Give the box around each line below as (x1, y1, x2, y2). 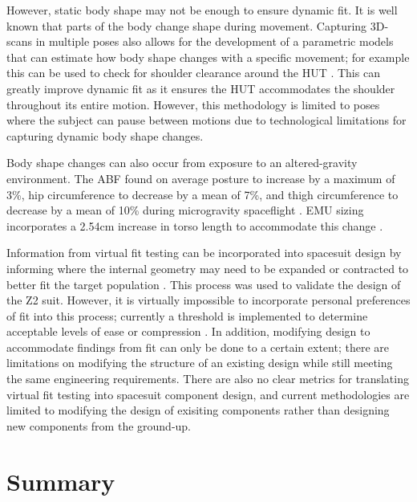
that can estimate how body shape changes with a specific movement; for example (6, 48, 410, 65)
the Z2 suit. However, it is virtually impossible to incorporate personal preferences (6, 292, 411, 308)
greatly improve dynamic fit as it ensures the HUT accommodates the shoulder (6, 80, 395, 96)
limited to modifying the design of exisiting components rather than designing (6, 402, 390, 418)
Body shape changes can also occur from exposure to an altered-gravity (6, 154, 358, 171)
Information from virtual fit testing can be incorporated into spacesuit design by (6, 244, 402, 261)
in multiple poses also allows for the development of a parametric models (35, 33, 394, 50)
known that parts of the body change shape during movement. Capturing (6, 17, 367, 34)
